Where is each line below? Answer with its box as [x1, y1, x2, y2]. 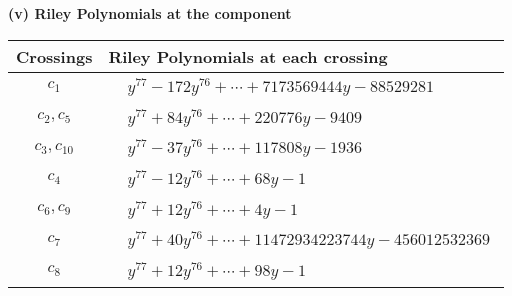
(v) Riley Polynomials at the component [8, 3, 292, 23]
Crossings [16, 44, 93, 68]
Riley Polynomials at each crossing [108, 44, 388, 68]
